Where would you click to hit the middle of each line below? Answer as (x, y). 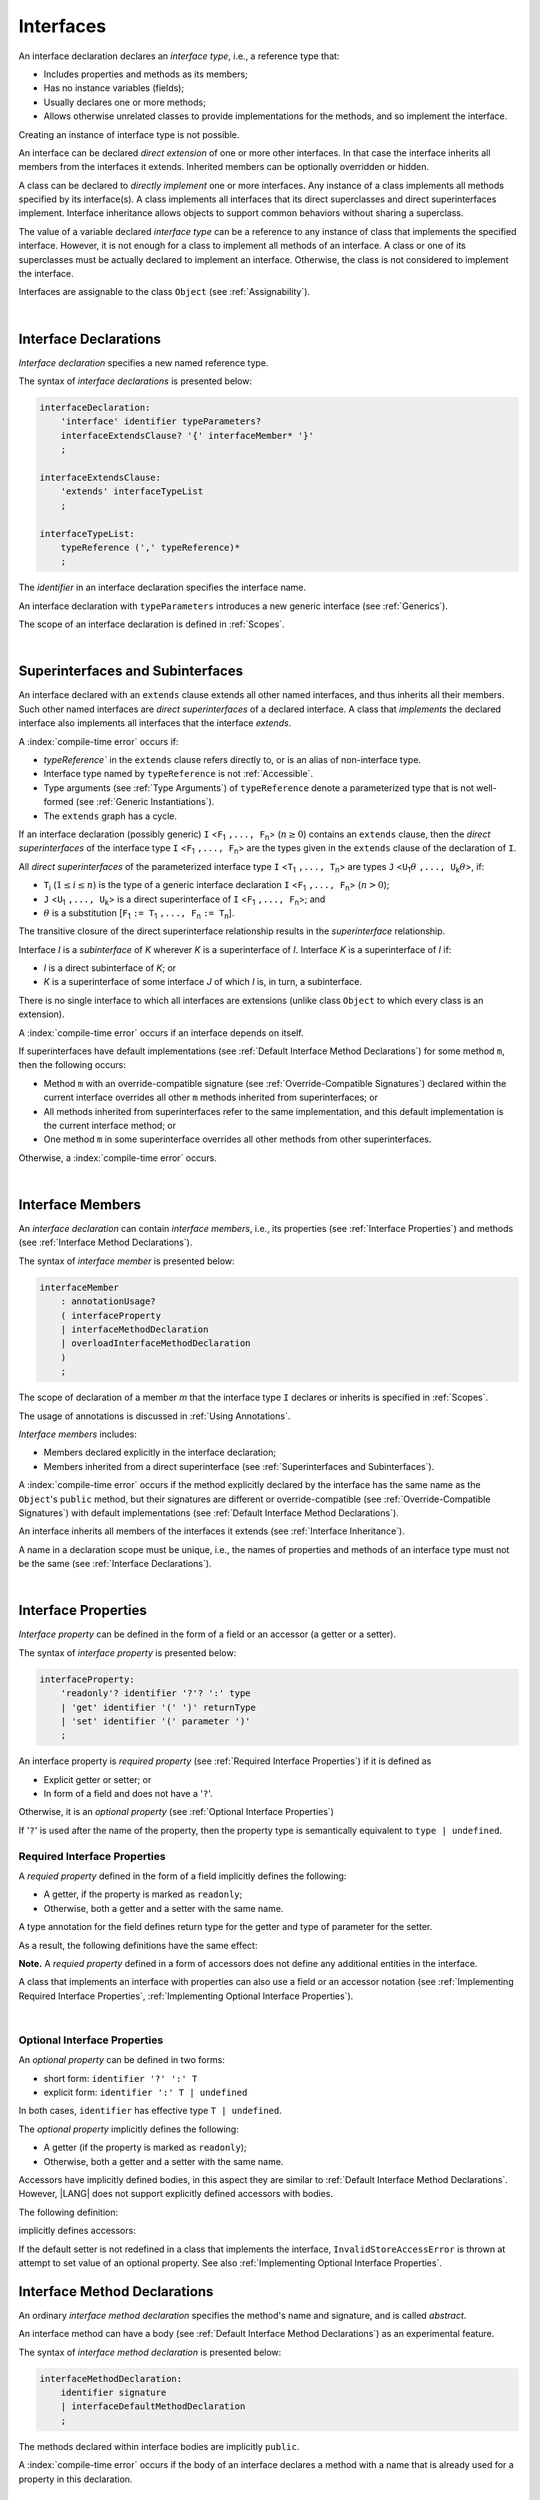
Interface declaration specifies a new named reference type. (143, 362)
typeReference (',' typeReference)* (150, 547)
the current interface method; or (110, 1125)
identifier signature (113, 2392)
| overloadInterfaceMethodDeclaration (155, 1343)
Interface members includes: (77, 1434)
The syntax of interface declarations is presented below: (135, 381)
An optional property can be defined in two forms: (121, 2060)
